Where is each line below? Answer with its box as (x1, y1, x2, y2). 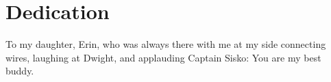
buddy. (5, 64, 34, 78)
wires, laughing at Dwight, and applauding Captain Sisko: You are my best (5, 50, 321, 64)
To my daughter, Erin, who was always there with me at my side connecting (5, 37, 326, 51)
